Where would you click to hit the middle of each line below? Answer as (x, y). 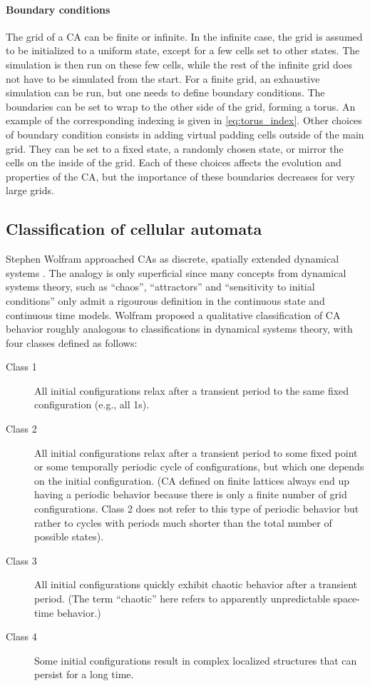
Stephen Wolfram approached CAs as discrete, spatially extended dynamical (173, 259)
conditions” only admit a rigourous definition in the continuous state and (165, 300)
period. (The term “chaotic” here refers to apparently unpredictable (182, 598)
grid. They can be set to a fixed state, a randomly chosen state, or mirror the (175, 148)
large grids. (30, 190)
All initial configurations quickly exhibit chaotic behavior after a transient (196, 584)
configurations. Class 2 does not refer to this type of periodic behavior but (197, 509)
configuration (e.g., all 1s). (92, 404)
